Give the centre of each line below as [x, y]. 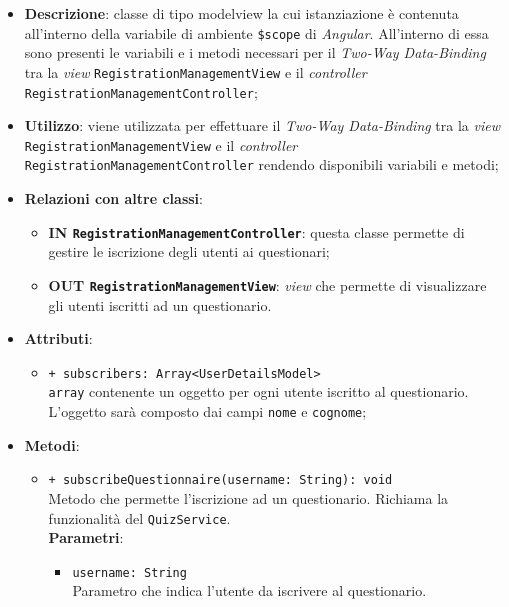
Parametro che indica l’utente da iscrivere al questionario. [249, 590]
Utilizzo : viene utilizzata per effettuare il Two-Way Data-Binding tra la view [262, 125]
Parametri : [86, 537]
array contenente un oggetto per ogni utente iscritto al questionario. [258, 391]
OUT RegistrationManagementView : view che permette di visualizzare [267, 284]
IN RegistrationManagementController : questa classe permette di [256, 231]
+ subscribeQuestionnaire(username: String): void [220, 480]
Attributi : [58, 338]
